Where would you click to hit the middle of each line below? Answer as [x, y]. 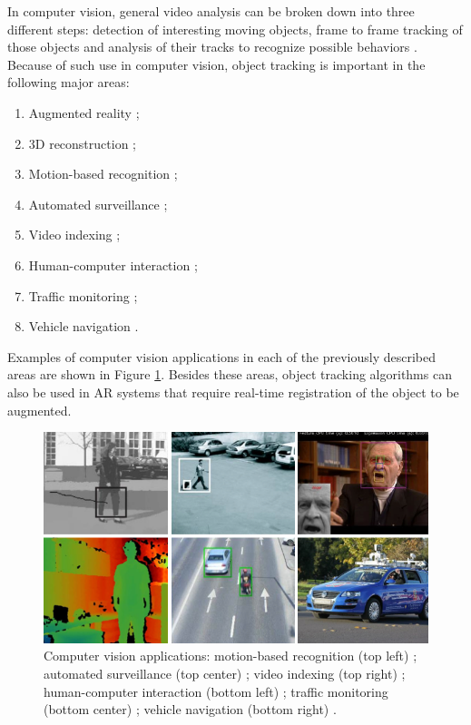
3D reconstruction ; [82, 143]
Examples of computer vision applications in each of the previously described [222, 356]
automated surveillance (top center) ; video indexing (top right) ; [225, 674]
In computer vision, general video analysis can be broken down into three [211, 11]
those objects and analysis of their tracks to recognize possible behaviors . [212, 47]
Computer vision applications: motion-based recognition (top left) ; [231, 656]
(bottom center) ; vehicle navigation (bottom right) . [190, 709]
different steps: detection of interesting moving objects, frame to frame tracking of [235, 29]
